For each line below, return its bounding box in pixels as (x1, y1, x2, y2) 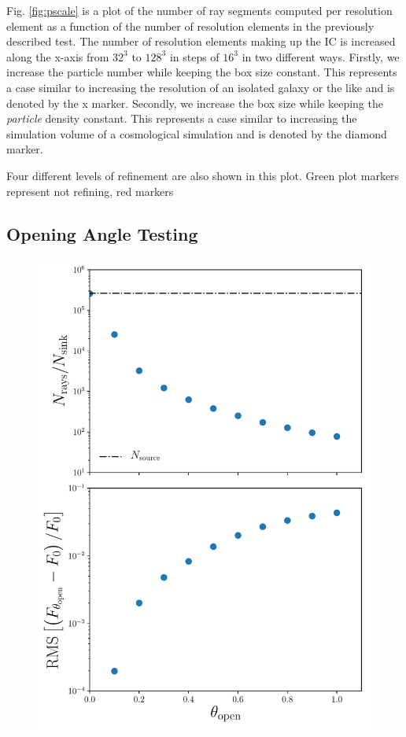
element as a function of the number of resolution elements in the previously (6, 17, 375, 34)
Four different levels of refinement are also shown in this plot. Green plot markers (6, 167, 400, 183)
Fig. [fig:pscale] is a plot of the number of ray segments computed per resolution (6, 2, 393, 18)
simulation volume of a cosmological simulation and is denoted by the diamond (6, 125, 387, 142)
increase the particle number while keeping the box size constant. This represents (6, 64, 397, 80)
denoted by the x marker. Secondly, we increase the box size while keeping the (6, 94, 383, 111)
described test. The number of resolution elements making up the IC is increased (6, 33, 396, 50)
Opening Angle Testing (6, 221, 198, 245)
